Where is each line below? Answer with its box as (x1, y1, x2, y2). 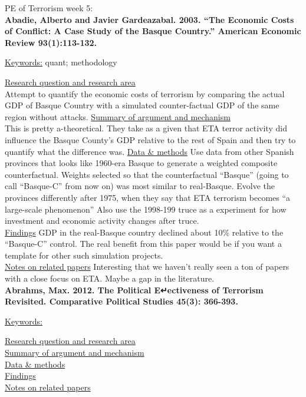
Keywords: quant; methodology (5, 56, 117, 68)
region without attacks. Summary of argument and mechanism (5, 110, 231, 123)
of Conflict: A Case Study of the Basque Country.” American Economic (5, 25, 301, 37)
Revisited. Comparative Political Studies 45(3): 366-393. (5, 295, 238, 307)
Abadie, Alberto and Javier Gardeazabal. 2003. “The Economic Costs (5, 13, 294, 25)
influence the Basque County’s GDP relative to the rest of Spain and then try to (5, 133, 296, 145)
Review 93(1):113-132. (5, 36, 97, 48)
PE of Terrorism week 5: (5, 2, 93, 14)
